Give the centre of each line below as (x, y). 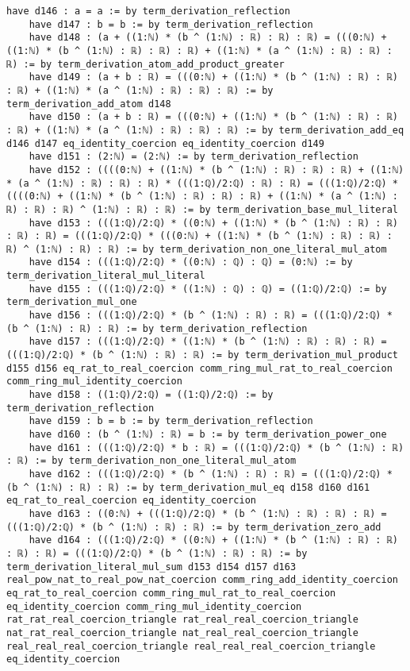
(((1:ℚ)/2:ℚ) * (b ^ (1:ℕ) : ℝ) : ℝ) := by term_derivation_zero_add (194, 527)
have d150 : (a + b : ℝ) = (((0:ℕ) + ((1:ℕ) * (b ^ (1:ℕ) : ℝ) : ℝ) (213, 117)
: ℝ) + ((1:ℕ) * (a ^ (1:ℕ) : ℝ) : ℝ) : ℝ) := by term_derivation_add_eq (205, 130)
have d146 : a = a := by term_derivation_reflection (148, 11)
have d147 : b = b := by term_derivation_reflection (171, 24)
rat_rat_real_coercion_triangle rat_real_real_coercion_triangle (182, 620)
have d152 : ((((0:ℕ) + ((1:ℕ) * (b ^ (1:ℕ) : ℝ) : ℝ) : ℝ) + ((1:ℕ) (216, 170)
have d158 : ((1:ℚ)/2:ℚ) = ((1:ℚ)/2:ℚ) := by (151, 395)
